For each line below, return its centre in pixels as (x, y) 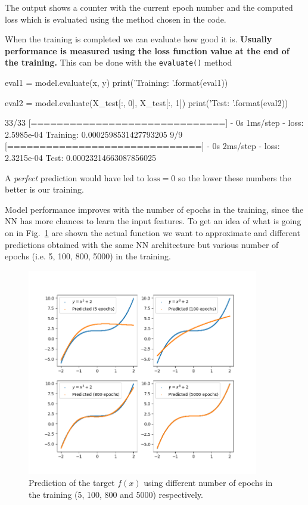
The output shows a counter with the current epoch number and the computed (149, 7)
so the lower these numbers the (234, 177)
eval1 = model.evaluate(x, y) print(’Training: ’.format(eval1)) (116, 83)
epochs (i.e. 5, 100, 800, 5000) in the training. (88, 256)
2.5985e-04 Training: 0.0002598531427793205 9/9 (94, 134)
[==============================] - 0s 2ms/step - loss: (142, 146)
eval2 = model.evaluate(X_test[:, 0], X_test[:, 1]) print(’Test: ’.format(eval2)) (147, 102)
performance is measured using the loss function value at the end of (147, 50)
